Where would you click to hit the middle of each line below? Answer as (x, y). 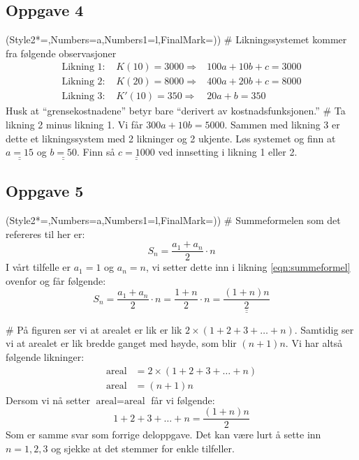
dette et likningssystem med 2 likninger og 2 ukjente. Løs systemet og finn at (171, 138)
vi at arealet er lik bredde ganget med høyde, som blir (121, 343)
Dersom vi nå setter (48, 400)
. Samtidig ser (324, 329)
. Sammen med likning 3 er (282, 125)
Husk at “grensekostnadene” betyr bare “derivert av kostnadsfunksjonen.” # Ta (176, 111)
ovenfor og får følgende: (56, 280)
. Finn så (96, 152)
